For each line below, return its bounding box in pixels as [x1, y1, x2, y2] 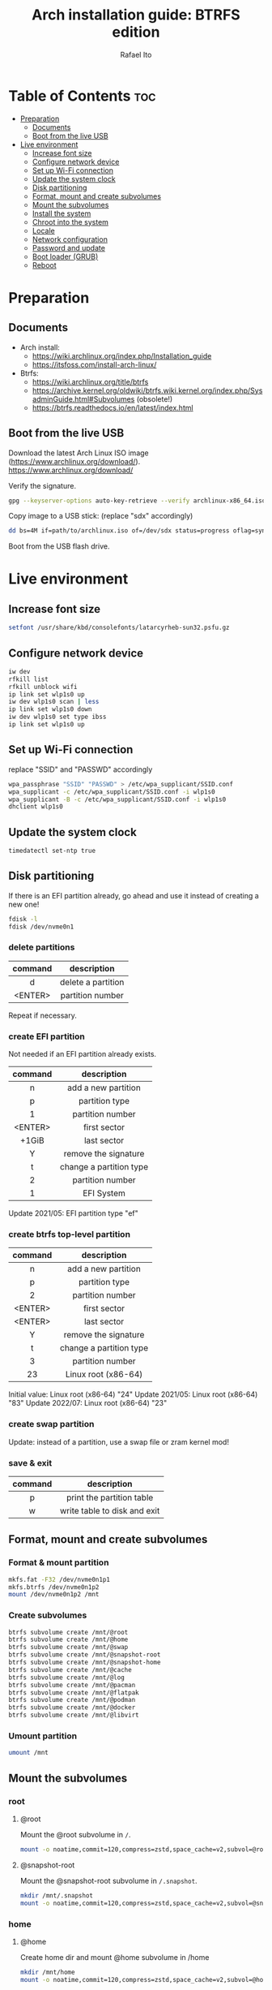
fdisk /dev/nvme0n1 [8, 923, 74, 931]
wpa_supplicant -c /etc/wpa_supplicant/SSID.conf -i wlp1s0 [8, 787, 216, 796]
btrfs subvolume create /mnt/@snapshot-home [8, 1658, 161, 1667]
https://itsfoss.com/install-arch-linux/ [32, 360, 157, 369]
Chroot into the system [32, 217, 109, 226]
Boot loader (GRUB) [32, 252, 99, 261]
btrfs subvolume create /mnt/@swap [8, 1643, 129, 1652]
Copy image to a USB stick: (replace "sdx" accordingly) [8, 511, 193, 521]
